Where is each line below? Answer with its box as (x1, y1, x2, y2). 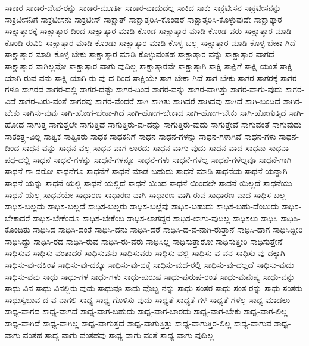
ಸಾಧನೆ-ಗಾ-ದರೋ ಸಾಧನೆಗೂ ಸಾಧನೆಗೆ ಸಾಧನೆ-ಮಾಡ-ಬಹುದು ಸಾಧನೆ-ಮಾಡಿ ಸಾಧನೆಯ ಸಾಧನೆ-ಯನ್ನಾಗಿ (5, 165, 288, 177)
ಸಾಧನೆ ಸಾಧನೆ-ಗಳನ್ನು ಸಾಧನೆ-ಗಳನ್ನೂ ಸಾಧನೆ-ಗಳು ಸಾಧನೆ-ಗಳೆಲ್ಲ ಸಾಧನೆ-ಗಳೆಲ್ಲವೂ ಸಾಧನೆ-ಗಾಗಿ (32, 153, 292, 165)
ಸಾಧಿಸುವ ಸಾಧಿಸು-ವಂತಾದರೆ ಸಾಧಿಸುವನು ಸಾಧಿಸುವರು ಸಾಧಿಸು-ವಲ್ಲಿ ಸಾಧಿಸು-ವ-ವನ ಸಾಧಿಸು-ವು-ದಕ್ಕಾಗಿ (5, 246, 285, 259)
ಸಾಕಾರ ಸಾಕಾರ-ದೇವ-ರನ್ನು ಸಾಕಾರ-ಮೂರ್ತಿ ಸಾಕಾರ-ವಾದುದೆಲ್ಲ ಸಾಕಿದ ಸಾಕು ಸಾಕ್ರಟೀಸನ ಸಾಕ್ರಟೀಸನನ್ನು (5, 1, 282, 13)
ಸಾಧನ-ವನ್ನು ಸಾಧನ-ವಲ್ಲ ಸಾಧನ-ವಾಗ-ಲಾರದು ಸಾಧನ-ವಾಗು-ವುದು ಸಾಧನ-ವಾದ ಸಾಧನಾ (21, 141, 266, 154)
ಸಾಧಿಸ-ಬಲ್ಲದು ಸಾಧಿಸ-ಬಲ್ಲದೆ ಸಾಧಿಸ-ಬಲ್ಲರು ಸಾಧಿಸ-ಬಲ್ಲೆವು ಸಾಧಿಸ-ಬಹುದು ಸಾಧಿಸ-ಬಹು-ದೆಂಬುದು (5, 200, 279, 212)
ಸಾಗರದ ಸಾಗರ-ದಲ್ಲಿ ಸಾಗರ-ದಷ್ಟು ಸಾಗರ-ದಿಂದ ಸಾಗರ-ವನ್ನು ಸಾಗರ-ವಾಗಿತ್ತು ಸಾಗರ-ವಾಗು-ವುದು (21, 83, 283, 95)
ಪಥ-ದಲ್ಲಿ (5, 153, 30, 165)
